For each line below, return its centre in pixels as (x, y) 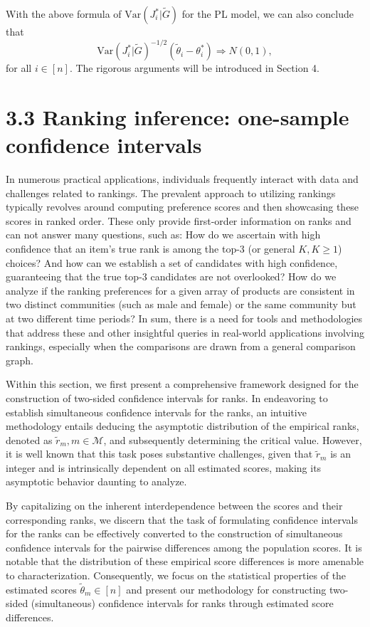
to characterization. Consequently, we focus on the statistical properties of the (176, 575)
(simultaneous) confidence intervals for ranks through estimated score (182, 603)
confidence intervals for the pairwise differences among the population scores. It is (184, 547)
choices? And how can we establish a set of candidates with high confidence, (172, 262)
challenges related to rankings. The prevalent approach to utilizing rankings (171, 193)
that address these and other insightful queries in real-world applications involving (185, 332)
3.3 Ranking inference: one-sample (178, 116)
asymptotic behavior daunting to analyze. (96, 481)
